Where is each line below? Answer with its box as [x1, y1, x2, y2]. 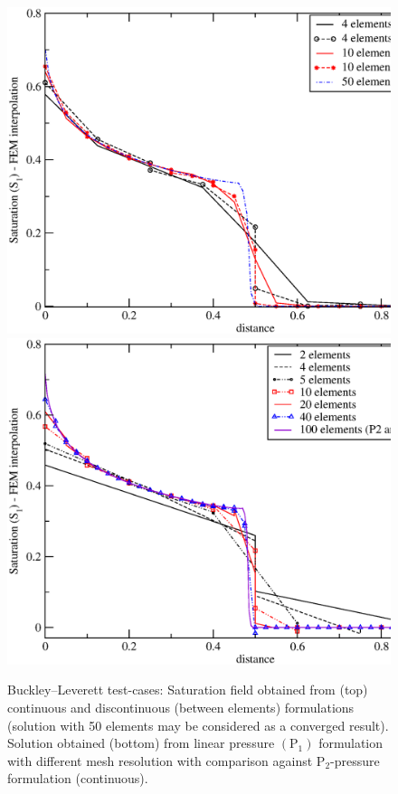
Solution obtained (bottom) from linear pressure [7, 733, 275, 752]
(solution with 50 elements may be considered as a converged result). [7, 715, 389, 734]
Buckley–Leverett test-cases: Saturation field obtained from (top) [7, 680, 368, 699]
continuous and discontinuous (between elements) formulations [7, 697, 355, 716]
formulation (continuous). [7, 769, 148, 788]
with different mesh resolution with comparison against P [7, 751, 326, 770]
